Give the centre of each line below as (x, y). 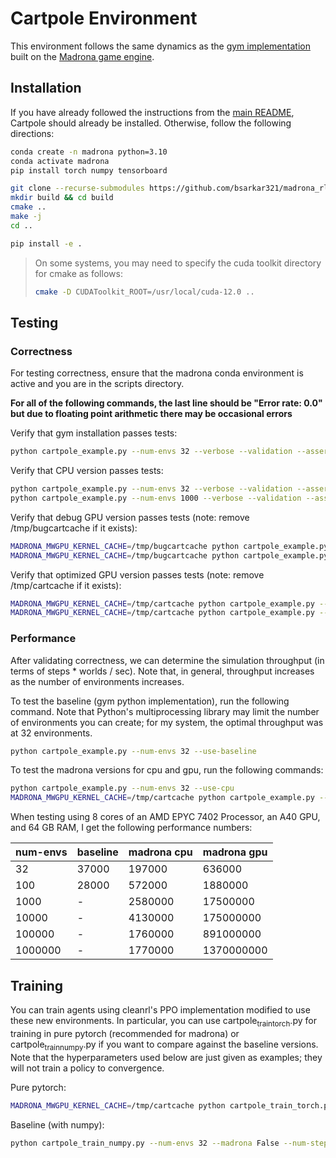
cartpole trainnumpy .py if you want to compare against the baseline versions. (164, 1045)
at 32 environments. (51, 733)
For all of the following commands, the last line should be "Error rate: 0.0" (166, 403)
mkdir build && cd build (62, 198)
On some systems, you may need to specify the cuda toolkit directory (178, 263)
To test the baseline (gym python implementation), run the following (150, 701)
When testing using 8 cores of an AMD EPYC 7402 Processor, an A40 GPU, (165, 817)
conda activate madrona (60, 161)
